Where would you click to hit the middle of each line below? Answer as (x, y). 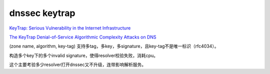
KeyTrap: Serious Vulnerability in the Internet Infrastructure (70, 28)
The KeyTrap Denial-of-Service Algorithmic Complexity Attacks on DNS (83, 37)
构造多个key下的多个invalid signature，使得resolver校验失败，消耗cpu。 (84, 55)
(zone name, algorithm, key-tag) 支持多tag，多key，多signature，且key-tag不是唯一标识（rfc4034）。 (114, 46)
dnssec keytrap (42, 13)
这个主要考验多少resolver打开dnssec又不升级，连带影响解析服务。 (78, 64)
